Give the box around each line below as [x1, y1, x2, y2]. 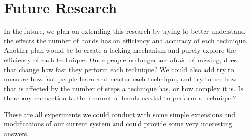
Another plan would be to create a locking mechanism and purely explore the [4, 45, 236, 55]
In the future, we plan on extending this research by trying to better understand [4, 26, 245, 36]
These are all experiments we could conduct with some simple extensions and [4, 109, 235, 119]
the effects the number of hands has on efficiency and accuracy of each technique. [4, 35, 248, 45]
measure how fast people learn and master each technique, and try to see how [4, 74, 237, 84]
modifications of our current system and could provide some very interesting [4, 119, 232, 129]
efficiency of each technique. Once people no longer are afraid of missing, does [4, 54, 237, 64]
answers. [4, 128, 29, 139]
